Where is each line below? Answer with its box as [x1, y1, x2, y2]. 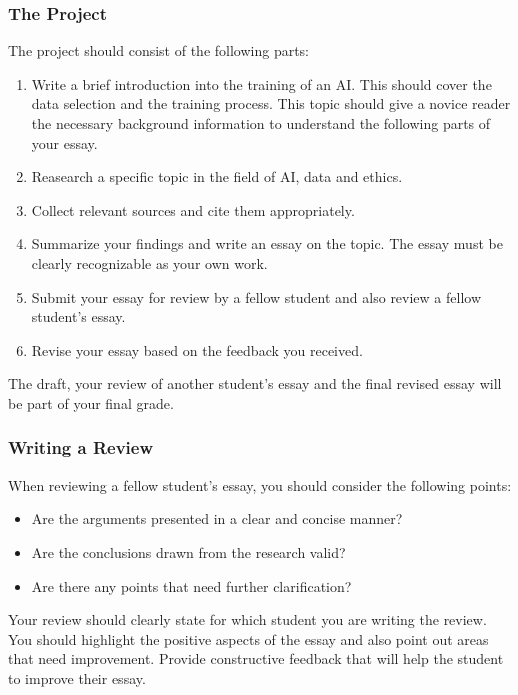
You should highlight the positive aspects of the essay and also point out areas [8, 628, 489, 649]
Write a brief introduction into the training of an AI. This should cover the [31, 73, 492, 94]
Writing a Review [8, 435, 154, 460]
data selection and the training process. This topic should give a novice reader [31, 93, 511, 114]
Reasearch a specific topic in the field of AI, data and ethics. [31, 166, 403, 187]
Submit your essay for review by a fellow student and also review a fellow [31, 286, 482, 307]
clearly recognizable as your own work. [31, 252, 268, 273]
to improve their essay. [8, 667, 146, 688]
